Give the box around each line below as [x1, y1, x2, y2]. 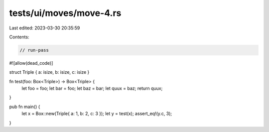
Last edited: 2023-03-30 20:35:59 [9, 25, 80, 31]
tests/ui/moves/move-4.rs [9, 7, 122, 18]
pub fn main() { [9, 104, 40, 110]
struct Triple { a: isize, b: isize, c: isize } [9, 69, 90, 75]
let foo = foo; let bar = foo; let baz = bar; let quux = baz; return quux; [21, 85, 163, 92]
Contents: [9, 34, 29, 40]
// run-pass [19, 47, 49, 53]
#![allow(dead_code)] [9, 60, 53, 66]
